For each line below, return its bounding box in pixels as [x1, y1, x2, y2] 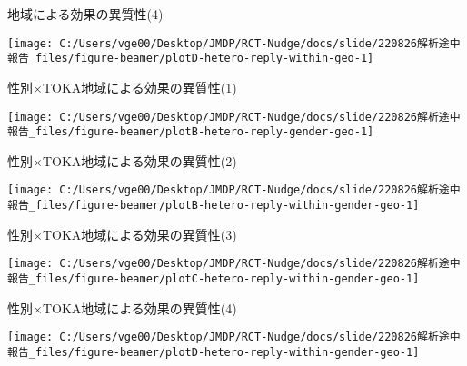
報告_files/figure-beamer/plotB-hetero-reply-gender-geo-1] [7, 125, 374, 139]
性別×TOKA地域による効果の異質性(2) [7, 151, 237, 170]
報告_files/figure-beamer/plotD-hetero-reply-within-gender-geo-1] [7, 345, 420, 359]
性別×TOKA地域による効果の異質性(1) [7, 77, 237, 96]
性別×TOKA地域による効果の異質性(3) [7, 224, 237, 243]
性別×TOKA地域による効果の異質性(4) [7, 298, 237, 317]
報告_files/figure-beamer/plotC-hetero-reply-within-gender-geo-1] [7, 272, 420, 285]
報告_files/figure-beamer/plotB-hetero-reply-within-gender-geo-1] [7, 199, 420, 213]
